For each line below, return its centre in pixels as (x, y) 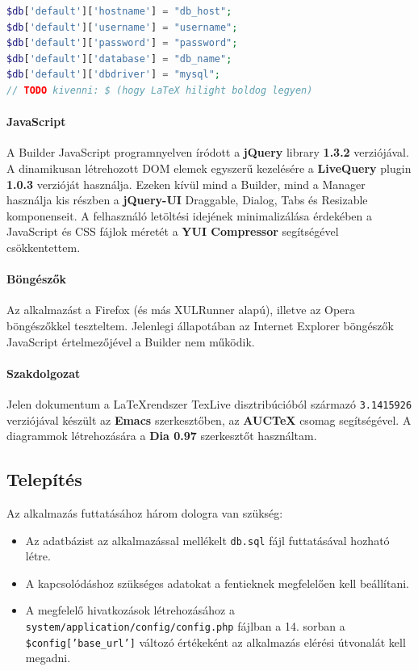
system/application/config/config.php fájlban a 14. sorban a (185, 625)
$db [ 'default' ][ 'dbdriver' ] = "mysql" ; (113, 75)
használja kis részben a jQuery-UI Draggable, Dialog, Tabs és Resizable (187, 200)
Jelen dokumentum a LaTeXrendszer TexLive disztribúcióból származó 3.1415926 (209, 403)
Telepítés (44, 479)
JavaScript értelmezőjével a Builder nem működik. (131, 341)
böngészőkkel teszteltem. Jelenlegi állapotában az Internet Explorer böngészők (200, 325)
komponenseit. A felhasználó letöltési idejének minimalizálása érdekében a (189, 215)
